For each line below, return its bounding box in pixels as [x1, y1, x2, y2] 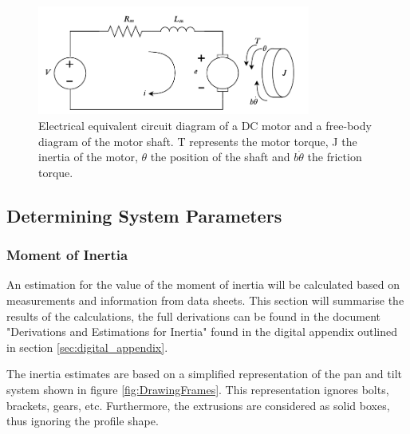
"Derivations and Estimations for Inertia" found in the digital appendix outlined [6, 323, 398, 340]
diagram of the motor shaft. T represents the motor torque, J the [38, 132, 357, 149]
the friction [307, 148, 362, 165]
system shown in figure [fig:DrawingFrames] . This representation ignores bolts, [6, 381, 389, 397]
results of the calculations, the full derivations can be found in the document [6, 307, 381, 324]
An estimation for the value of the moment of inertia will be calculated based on [6, 276, 400, 293]
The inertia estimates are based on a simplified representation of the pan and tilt [6, 365, 402, 382]
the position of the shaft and [150, 148, 290, 165]
